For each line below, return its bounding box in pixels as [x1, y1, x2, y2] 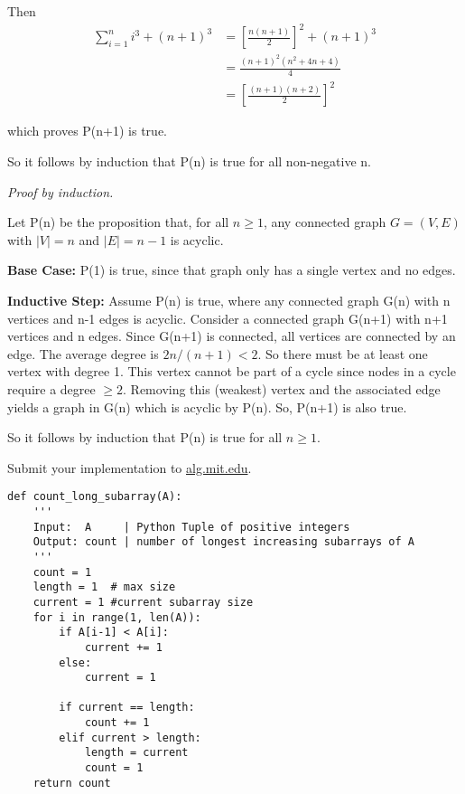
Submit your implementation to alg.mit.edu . [7, 458, 252, 477]
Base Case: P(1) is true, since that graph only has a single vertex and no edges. [7, 260, 456, 279]
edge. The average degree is [7, 344, 159, 363]
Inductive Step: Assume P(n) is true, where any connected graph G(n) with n [7, 290, 451, 309]
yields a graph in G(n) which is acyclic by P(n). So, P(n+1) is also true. [7, 397, 407, 416]
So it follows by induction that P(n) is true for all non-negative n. [7, 151, 371, 170]
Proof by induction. [7, 182, 114, 201]
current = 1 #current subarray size [33, 595, 254, 609]
